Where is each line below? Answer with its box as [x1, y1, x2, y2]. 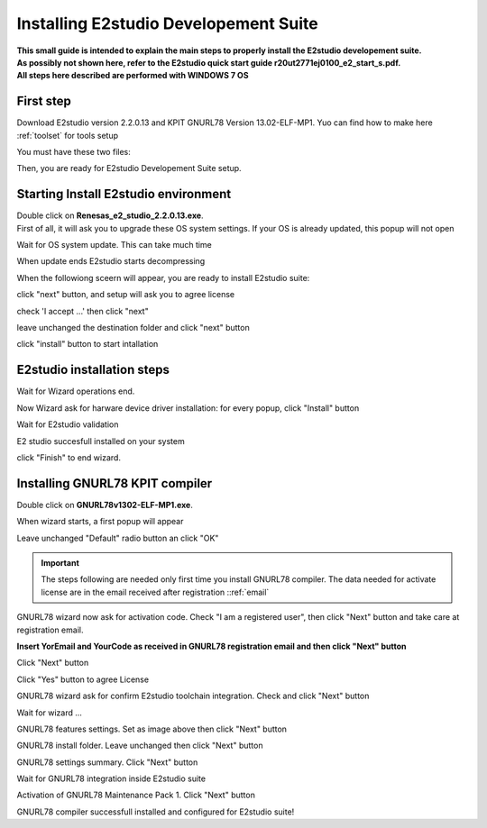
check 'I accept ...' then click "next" [16, 305, 149, 316]
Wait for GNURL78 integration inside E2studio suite [16, 773, 207, 784]
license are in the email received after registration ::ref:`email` [41, 587, 270, 597]
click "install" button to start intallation [16, 339, 159, 350]
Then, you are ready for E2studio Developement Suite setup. [16, 163, 243, 174]
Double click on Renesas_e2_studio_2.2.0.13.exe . [16, 210, 204, 221]
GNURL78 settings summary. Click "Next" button [16, 757, 198, 768]
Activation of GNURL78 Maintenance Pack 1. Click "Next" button [16, 789, 256, 801]
